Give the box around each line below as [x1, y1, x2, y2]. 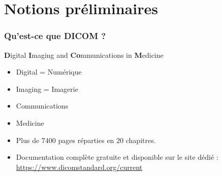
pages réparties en [58, 134, 114, 145]
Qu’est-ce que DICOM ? [4, 29, 106, 42]
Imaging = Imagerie [16, 83, 78, 94]
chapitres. [125, 134, 156, 145]
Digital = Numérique [16, 66, 82, 77]
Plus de [16, 134, 40, 145]
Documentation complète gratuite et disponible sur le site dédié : [16, 152, 218, 162]
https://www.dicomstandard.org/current [16, 161, 143, 172]
